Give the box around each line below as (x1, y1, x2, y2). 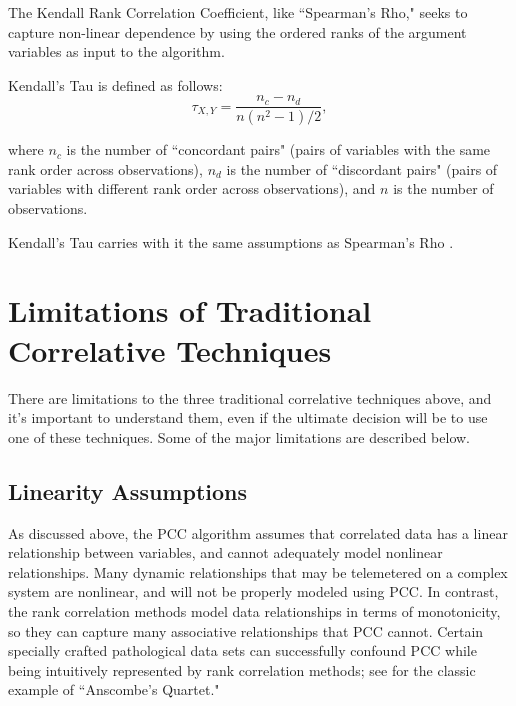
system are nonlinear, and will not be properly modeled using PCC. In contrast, (8, 581, 499, 602)
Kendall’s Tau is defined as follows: (8, 74, 223, 95)
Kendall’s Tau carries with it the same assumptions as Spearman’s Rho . (8, 231, 454, 252)
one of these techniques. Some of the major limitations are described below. (8, 426, 471, 447)
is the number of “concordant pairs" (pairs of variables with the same (66, 139, 491, 160)
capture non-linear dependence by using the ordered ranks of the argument (8, 21, 467, 42)
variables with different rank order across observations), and (8, 178, 376, 199)
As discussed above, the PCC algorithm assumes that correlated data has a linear (8, 522, 508, 543)
